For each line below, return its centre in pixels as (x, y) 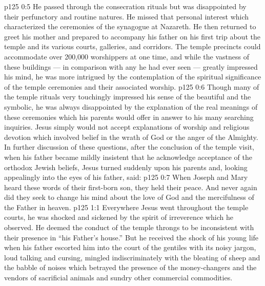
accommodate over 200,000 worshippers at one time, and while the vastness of (127, 56)
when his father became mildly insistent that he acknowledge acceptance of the (128, 157)
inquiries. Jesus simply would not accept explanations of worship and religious (127, 127)
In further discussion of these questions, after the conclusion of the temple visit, (129, 147)
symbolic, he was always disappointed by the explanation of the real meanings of (131, 106)
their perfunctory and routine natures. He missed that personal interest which (127, 16)
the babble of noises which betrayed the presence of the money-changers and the (130, 267)
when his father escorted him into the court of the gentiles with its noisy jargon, (130, 247)
